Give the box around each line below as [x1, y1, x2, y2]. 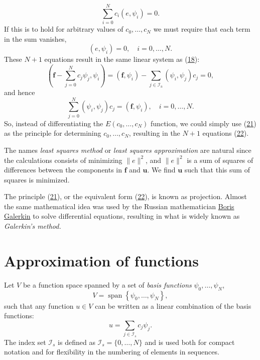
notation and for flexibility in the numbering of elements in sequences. [4, 346, 219, 357]
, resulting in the [128, 128, 180, 138]
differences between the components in [4, 164, 122, 175]
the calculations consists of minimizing [4, 154, 122, 165]
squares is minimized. [4, 174, 70, 185]
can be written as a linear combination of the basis [95, 300, 251, 311]
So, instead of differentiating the [4, 118, 103, 128]
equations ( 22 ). [202, 128, 249, 138]
